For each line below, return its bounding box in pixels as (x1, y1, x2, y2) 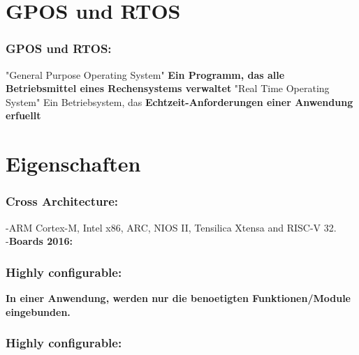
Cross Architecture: (6, 192, 119, 210)
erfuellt (6, 108, 41, 123)
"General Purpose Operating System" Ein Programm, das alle (6, 67, 285, 82)
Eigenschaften (6, 149, 141, 178)
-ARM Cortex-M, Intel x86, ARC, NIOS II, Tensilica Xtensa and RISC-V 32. (6, 220, 337, 234)
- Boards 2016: (6, 234, 73, 248)
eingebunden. (6, 304, 71, 319)
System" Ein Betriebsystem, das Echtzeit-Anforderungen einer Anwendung (6, 94, 353, 109)
